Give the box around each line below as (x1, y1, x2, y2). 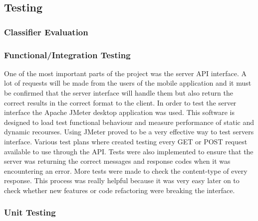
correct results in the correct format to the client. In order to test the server (4, 97, 237, 108)
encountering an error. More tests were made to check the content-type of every (4, 165, 248, 176)
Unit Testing (4, 206, 56, 219)
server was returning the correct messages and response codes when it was (4, 156, 231, 166)
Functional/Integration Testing (4, 48, 131, 61)
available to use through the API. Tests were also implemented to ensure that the (4, 146, 254, 156)
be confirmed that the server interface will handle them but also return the (4, 88, 233, 98)
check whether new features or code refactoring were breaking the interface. (4, 185, 235, 195)
